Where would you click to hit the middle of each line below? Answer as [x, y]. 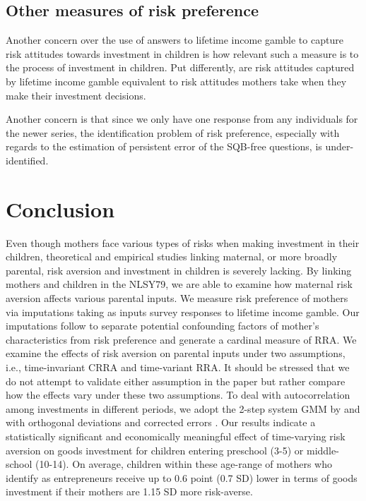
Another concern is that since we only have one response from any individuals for [182, 119]
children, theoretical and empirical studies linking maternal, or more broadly [172, 256]
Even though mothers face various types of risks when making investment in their [183, 242]
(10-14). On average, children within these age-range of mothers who [184, 464]
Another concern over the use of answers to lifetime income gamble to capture [175, 40]
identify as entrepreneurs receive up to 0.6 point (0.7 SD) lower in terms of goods [182, 477]
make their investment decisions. [76, 95]
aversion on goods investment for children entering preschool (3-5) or [155, 450]
